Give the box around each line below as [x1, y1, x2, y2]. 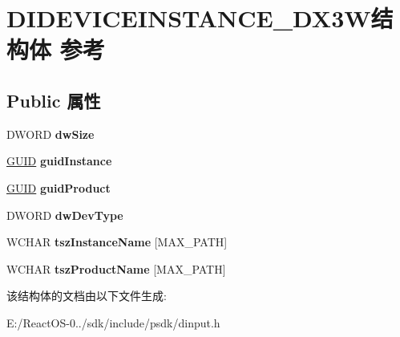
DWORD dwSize [6, 125, 95, 142]
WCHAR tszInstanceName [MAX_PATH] [6, 233, 228, 250]
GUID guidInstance [6, 152, 112, 169]
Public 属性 [6, 87, 101, 112]
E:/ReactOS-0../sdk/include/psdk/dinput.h [6, 314, 220, 331]
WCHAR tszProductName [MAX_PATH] [6, 260, 226, 277]
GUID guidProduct [6, 179, 111, 196]
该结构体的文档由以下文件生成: [6, 287, 167, 304]
